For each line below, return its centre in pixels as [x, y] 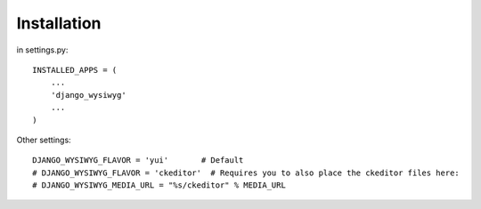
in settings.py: [42, 50]
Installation [59, 23]
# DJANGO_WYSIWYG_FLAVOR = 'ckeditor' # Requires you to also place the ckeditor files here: [246, 173]
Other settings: [44, 140]
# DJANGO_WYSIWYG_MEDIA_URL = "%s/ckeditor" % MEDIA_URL [159, 185]
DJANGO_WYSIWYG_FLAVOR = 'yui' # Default [138, 161]
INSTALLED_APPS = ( [75, 70]
